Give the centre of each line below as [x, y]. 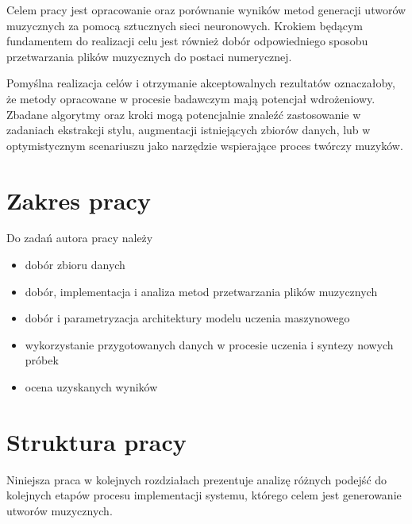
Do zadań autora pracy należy [80, 238]
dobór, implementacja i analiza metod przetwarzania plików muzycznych [201, 291]
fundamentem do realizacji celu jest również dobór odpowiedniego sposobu [187, 41]
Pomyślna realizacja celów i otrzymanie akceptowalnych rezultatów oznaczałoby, [201, 83]
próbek [42, 360]
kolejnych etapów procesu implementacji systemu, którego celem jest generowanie [204, 495]
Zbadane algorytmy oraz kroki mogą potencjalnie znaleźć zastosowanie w [184, 114]
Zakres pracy [79, 200]
